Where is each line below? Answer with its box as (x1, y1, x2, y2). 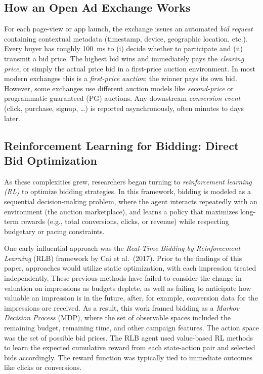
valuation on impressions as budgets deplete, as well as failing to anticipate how (4, 282, 251, 293)
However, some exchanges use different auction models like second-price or (4, 83, 234, 93)
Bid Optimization (4, 152, 97, 168)
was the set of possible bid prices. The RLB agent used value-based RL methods (4, 332, 253, 343)
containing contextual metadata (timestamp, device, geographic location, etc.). (4, 33, 248, 44)
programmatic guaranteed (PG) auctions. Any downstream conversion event (4, 93, 241, 103)
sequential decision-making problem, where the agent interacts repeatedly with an (4, 196, 257, 206)
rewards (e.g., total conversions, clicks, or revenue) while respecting (21, 216, 229, 227)
